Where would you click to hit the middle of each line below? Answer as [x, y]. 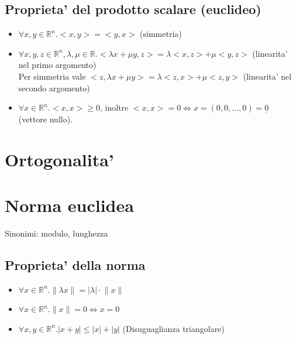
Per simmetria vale [52, 76]
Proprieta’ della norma [75, 264]
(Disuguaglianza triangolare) [173, 328]
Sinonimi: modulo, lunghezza [56, 233]
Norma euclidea [69, 205]
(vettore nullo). [46, 119]
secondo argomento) [54, 88]
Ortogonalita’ [59, 159]
